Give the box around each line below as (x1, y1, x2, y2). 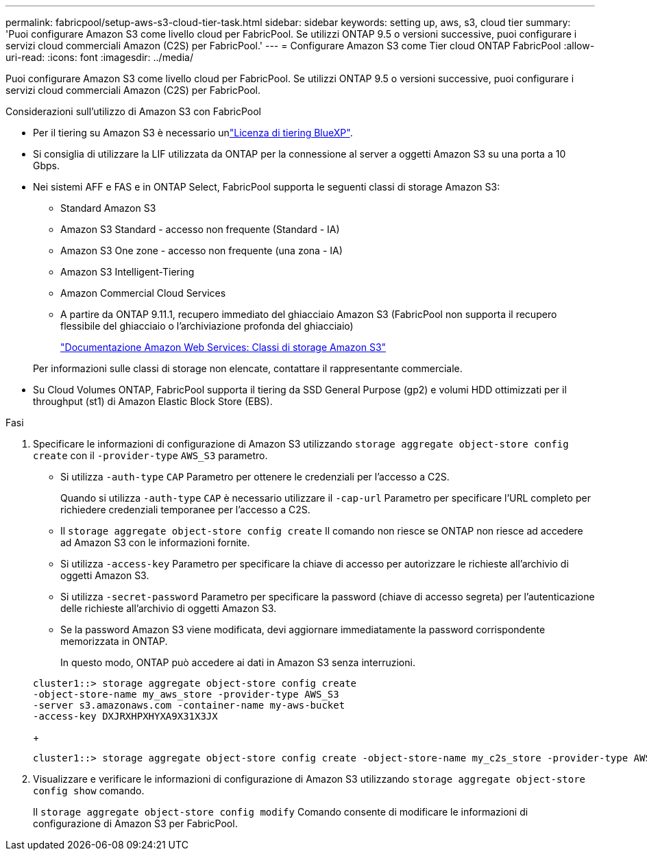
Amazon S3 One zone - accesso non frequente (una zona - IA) (60, 245, 343, 256)
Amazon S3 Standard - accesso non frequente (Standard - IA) (60, 223, 340, 235)
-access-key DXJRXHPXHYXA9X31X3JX (33, 711, 218, 722)
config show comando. (33, 785, 145, 796)
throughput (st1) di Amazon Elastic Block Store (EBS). (33, 395, 273, 407)
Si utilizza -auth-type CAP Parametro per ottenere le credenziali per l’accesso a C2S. (60, 471, 450, 482)
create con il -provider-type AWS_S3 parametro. (33, 450, 268, 461)
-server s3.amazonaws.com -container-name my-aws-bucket (33, 700, 345, 711)
